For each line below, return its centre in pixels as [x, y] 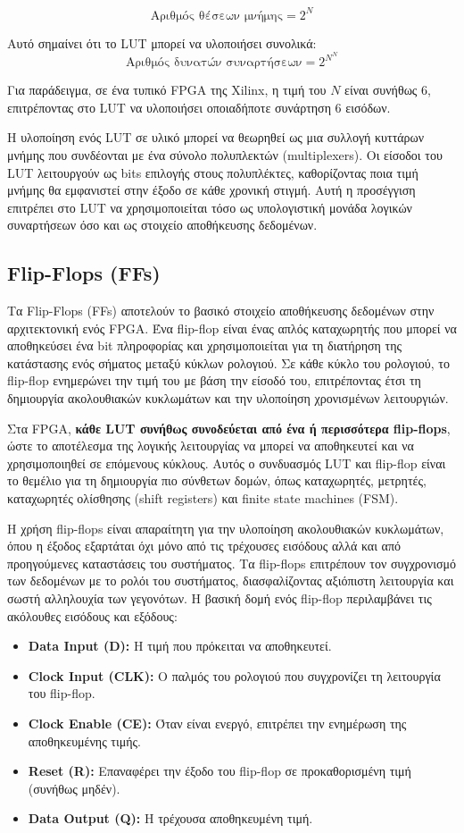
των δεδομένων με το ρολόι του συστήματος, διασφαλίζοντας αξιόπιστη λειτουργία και [231, 581]
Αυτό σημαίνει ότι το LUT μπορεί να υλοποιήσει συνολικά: [162, 42]
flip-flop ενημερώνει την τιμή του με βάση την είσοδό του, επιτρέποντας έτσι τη [214, 380]
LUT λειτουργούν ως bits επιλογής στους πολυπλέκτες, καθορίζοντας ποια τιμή [213, 172]
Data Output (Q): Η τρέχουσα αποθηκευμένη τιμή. [170, 818]
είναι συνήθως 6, [388, 90]
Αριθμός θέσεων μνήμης [217, 16]
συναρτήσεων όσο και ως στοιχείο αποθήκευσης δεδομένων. [162, 225]
